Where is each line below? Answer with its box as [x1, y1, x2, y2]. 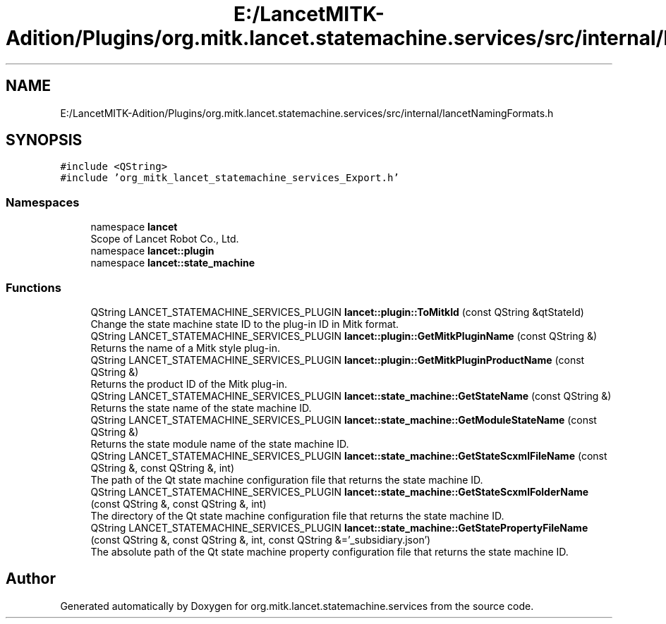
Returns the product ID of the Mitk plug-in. [90, 377, 288, 390]
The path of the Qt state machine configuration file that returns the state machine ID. [90, 473, 483, 486]
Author [6, 570, 56, 588]
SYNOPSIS [6, 131, 83, 149]
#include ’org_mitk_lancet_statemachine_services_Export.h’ [60, 172, 399, 184]
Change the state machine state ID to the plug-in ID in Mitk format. [90, 317, 399, 330]
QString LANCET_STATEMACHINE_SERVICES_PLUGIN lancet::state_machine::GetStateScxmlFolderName [90, 485, 589, 498]
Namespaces [6, 195, 80, 209]
